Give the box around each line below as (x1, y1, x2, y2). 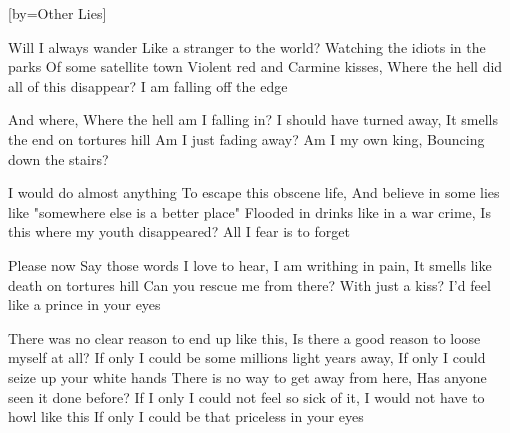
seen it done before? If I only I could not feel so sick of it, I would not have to (8, 386, 485, 407)
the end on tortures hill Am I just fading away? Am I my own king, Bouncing (8, 128, 485, 149)
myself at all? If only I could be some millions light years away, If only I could (8, 347, 486, 368)
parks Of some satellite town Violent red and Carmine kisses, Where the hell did (8, 56, 503, 77)
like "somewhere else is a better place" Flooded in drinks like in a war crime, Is (8, 201, 491, 222)
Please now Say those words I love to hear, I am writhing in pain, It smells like (8, 254, 492, 275)
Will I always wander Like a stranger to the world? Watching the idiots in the (8, 36, 486, 57)
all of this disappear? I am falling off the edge (8, 75, 288, 96)
